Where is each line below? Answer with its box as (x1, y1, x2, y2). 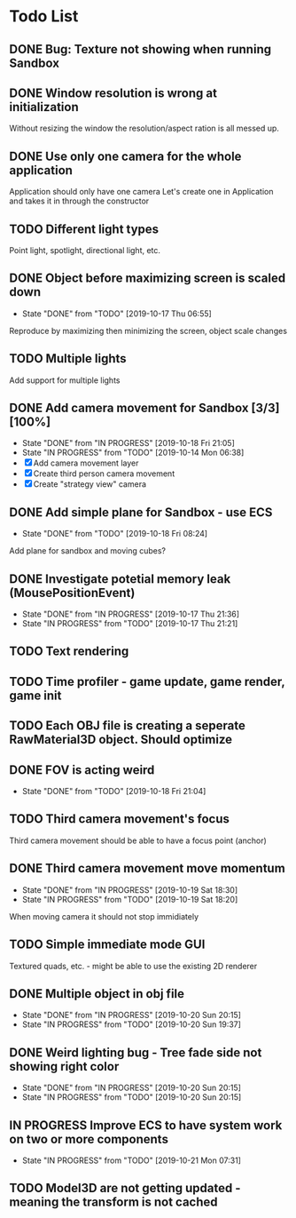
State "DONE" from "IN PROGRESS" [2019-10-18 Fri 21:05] (21, 438, 235, 449)
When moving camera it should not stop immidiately (9, 911, 199, 921)
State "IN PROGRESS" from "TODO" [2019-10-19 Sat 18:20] (21, 894, 238, 904)
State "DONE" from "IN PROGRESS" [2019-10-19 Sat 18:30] (21, 884, 238, 895)
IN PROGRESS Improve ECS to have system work (9, 1118, 283, 1133)
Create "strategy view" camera (33, 479, 147, 490)
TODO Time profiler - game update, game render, (9, 673, 285, 689)
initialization (9, 100, 79, 115)
